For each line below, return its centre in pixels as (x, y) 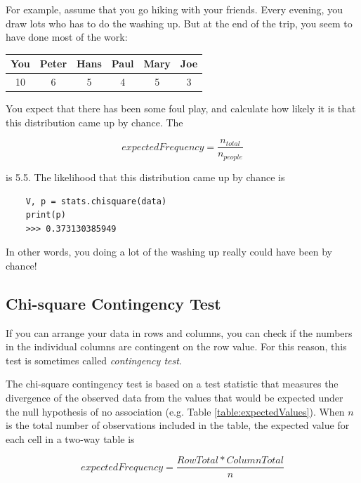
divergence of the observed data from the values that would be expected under (175, 398)
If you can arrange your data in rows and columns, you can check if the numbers (179, 332)
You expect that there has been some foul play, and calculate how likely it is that (181, 108)
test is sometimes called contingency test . (94, 360)
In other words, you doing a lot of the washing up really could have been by (169, 252)
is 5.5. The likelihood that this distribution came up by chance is (145, 177)
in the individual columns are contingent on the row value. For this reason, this (176, 346)
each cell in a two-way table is (70, 438)
